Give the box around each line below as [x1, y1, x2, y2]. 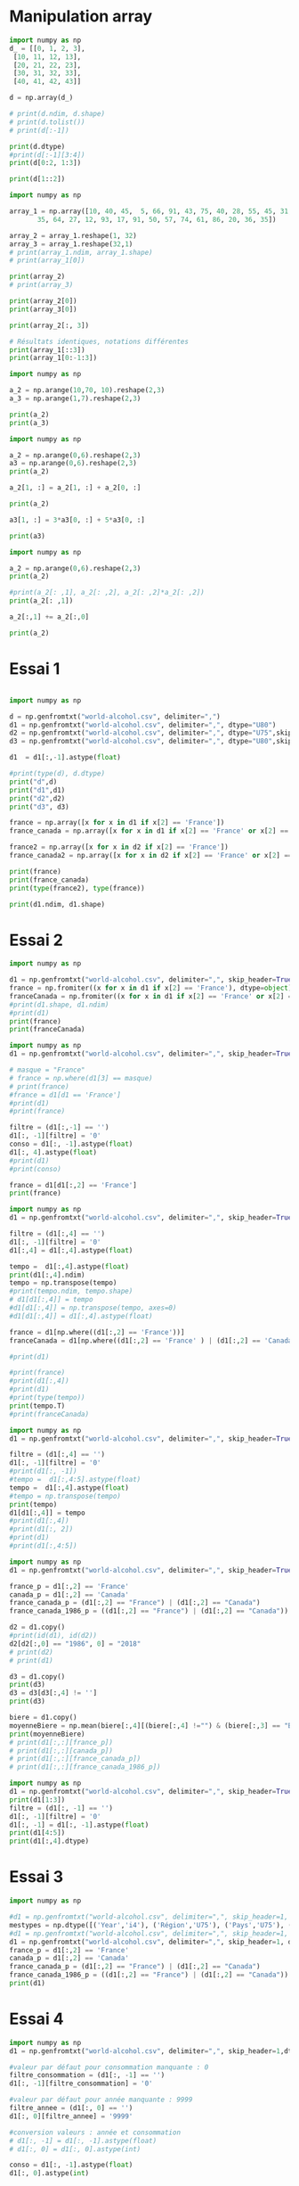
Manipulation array [9, 6, 153, 27]
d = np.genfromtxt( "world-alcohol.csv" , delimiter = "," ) [9, 711, 221, 721]
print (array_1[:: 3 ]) [9, 345, 86, 354]
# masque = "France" [9, 1065, 86, 1075]
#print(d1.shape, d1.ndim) [9, 1000, 109, 1009]
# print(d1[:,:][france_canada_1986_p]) [9, 1763, 162, 1771]
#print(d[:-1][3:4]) [9, 150, 86, 160]
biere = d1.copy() [9, 1713, 77, 1722]
